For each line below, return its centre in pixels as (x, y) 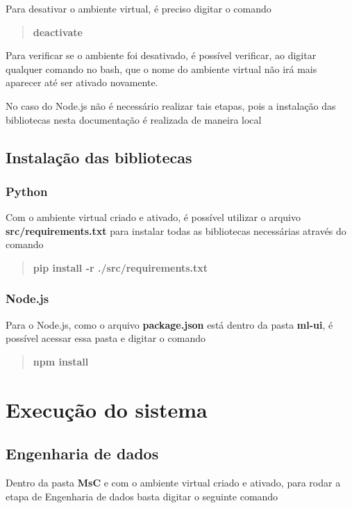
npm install (61, 361)
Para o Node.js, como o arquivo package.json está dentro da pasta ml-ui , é (169, 324)
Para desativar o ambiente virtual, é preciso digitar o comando (139, 8)
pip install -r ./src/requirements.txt (120, 267)
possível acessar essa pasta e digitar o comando (106, 338)
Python (27, 191)
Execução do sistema (107, 409)
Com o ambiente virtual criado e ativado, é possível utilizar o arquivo (153, 217)
